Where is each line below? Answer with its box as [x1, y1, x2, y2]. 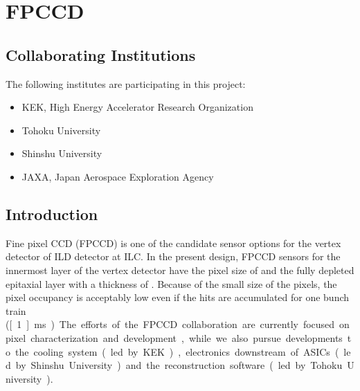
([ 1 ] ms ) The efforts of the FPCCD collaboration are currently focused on [6, 317, 350, 331]
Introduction [6, 203, 98, 224]
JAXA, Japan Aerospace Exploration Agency [21, 169, 214, 183]
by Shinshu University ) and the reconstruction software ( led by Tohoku [15, 358, 343, 372]
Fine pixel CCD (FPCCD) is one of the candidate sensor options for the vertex [6, 235, 341, 250]
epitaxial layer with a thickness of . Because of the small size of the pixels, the [6, 276, 337, 291]
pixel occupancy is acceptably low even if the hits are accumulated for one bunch [6, 290, 350, 304]
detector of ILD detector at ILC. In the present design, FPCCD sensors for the [6, 249, 341, 264]
